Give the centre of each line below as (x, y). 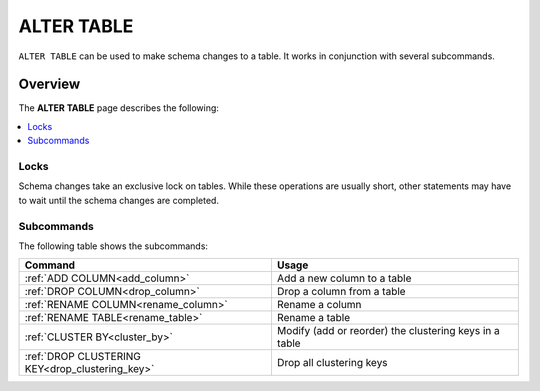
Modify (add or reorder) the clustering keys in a (388, 331)
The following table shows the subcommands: (113, 246)
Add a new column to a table (344, 278)
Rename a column (319, 305)
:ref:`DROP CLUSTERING (83, 357)
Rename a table (313, 318)
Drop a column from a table (341, 292)
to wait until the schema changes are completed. (119, 200)
